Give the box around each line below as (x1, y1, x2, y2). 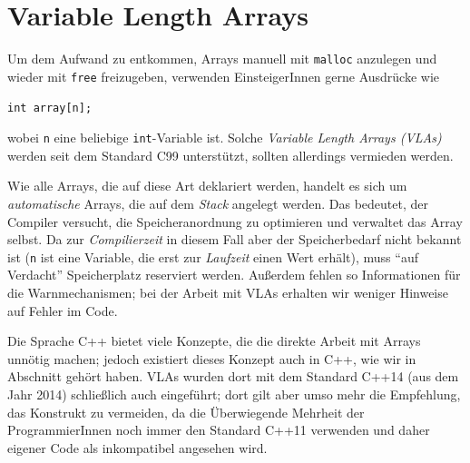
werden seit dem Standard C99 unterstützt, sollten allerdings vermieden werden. (7, 145, 454, 164)
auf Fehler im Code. (7, 300, 118, 320)
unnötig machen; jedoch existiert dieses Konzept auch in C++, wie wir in (7, 349, 416, 368)
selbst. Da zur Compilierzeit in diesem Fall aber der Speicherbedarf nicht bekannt (7, 230, 462, 249)
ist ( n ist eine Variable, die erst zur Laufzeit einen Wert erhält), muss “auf (7, 247, 418, 266)
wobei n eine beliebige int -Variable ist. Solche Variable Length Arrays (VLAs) (7, 128, 442, 147)
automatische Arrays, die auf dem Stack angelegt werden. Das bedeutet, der (7, 193, 429, 212)
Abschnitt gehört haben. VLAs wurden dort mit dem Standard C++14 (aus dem (7, 367, 459, 386)
